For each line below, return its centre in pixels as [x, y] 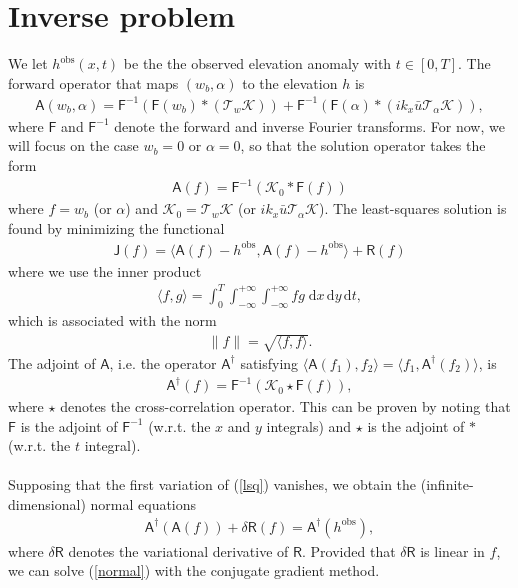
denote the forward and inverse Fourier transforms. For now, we [309, 125]
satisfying [269, 362]
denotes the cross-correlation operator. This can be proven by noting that [285, 406]
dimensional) [47, 504]
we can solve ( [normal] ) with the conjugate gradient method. [194, 570]
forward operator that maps [93, 82]
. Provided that [349, 550]
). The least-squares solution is [412, 208]
